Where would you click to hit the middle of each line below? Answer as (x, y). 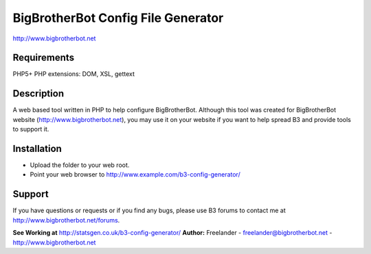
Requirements (44, 58)
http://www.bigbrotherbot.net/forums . (66, 220)
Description (38, 93)
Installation (37, 148)
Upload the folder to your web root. (80, 165)
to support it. (31, 129)
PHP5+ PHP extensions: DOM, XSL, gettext (74, 74)
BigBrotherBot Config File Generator (118, 18)
